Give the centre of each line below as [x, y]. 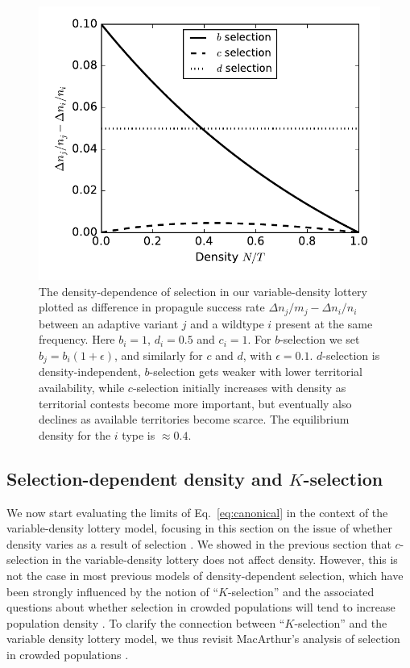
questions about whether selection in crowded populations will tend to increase [201, 607]
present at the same [324, 323]
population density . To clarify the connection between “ [146, 622]
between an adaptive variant [109, 323]
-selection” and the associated [301, 591]
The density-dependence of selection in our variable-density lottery [203, 291]
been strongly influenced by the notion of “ [113, 591]
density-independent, [90, 372]
